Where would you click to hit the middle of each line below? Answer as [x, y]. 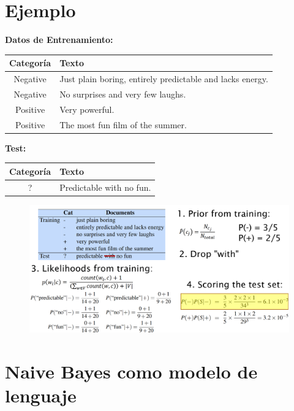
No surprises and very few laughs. [123, 94]
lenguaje [41, 395]
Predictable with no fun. [105, 187]
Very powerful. [87, 109]
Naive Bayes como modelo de [131, 371]
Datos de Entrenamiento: [59, 40]
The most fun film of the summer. [123, 124]
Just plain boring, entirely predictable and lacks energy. [164, 79]
